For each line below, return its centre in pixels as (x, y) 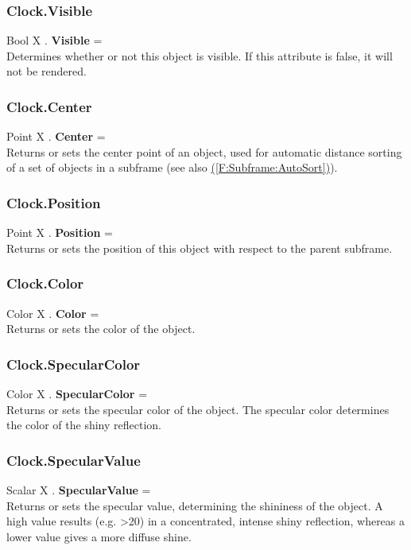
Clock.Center (49, 106)
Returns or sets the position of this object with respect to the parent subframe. (200, 248)
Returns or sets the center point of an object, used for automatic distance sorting (204, 151)
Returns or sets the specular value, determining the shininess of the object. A (195, 505)
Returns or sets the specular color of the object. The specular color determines (198, 409)
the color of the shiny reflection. (84, 425)
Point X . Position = (60, 232)
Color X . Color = (53, 313)
